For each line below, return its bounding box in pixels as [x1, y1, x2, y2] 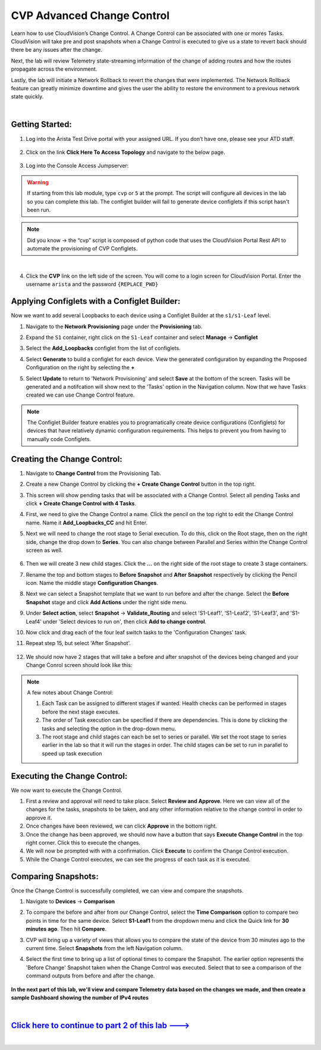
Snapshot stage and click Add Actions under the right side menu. [26, 598, 188, 606]
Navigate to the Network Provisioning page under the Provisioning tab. [26, 323, 203, 330]
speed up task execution [42, 750, 102, 757]
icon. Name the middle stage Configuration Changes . [26, 580, 159, 587]
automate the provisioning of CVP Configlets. [27, 245, 138, 252]
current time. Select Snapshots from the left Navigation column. [26, 944, 183, 951]
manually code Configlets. [27, 435, 92, 442]
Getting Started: [11, 120, 73, 130]
